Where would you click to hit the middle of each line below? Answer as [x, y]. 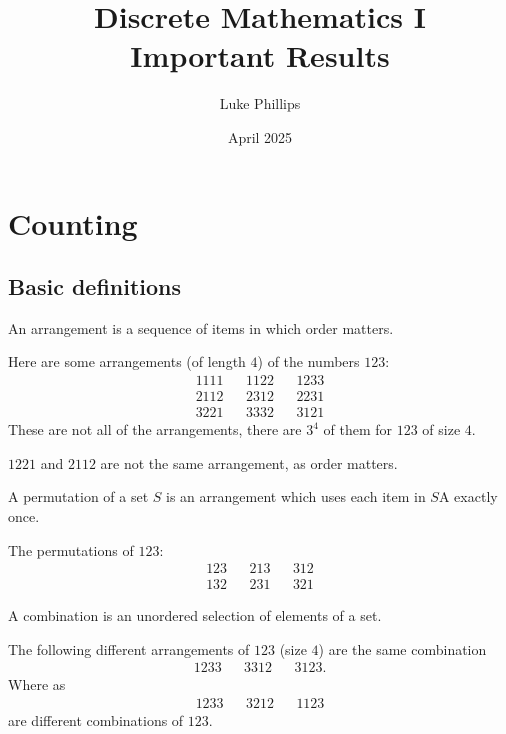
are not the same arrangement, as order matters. [249, 462]
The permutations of [71, 549]
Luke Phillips [260, 103]
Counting [73, 222]
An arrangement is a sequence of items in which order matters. [201, 327]
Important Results [260, 55]
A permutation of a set [78, 496]
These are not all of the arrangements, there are [155, 429]
